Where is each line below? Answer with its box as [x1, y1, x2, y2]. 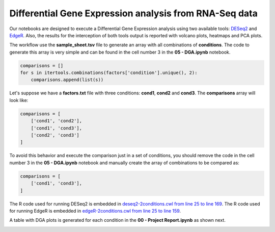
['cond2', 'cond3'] [31, 133, 80, 138]
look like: [9, 97, 29, 103]
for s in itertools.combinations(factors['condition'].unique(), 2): [20, 70, 198, 76]
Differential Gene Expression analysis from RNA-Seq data [9, 8, 258, 19]
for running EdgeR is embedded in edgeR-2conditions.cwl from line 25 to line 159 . [9, 208, 181, 214]
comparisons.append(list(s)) [31, 77, 104, 83]
